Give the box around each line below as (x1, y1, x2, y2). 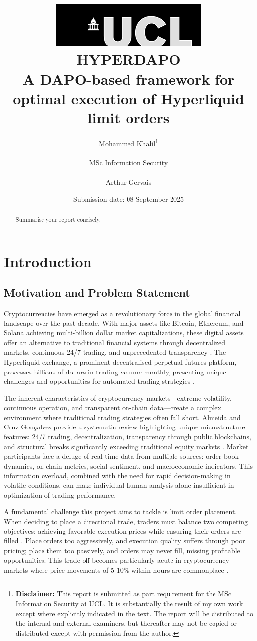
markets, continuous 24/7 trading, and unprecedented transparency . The (4, 347, 226, 357)
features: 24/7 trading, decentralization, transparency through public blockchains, (4, 431, 251, 442)
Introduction (4, 251, 92, 271)
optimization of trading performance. (4, 489, 116, 500)
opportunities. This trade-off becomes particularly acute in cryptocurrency (4, 555, 229, 565)
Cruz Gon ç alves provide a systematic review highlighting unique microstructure (4, 422, 245, 432)
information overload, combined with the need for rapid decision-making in (4, 470, 231, 481)
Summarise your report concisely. (15, 215, 101, 223)
